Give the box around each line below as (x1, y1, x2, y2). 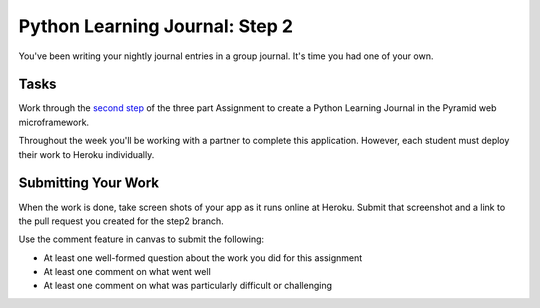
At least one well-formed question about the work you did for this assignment (43, 251, 363, 264)
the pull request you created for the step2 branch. (18, 215, 224, 227)
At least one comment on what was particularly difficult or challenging (43, 280, 333, 292)
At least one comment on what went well (43, 266, 212, 278)
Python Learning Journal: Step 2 (18, 15, 294, 37)
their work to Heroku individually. (18, 148, 155, 160)
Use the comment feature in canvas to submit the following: (18, 233, 265, 245)
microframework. (18, 116, 90, 128)
